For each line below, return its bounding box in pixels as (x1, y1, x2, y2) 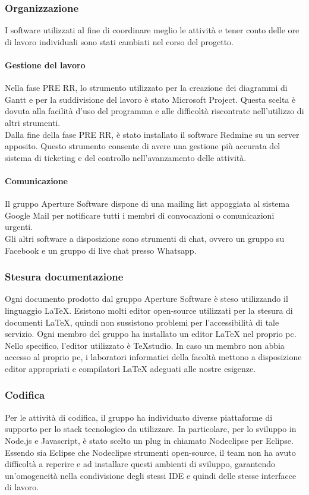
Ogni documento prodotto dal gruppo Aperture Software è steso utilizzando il (5, 292, 288, 305)
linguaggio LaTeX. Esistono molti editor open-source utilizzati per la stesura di (5, 304, 293, 316)
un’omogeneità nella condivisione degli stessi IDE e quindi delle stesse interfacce (5, 469, 297, 481)
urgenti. (5, 220, 33, 233)
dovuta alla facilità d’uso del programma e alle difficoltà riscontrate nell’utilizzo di (5, 105, 304, 117)
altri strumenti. (5, 116, 61, 128)
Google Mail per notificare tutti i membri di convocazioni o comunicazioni (5, 209, 275, 221)
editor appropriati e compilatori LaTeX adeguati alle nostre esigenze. (5, 362, 256, 374)
